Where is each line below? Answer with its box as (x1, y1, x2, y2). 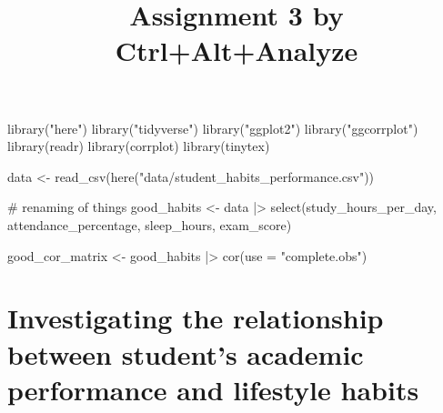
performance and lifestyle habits (7, 370, 419, 408)
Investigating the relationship (7, 299, 384, 337)
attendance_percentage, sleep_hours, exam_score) (7, 215, 292, 234)
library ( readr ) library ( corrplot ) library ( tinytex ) (7, 136, 270, 156)
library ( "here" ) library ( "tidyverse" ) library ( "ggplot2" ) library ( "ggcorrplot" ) (7, 118, 418, 137)
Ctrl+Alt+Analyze (115, 32, 358, 69)
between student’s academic (7, 335, 364, 372)
